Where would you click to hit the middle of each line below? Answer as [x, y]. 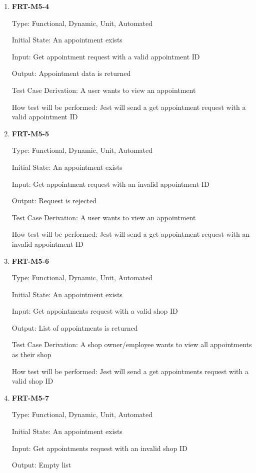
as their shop [31, 354]
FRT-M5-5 [30, 133]
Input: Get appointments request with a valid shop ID [95, 311]
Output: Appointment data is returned [71, 73]
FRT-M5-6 [30, 260]
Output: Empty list [41, 465]
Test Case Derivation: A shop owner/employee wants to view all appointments [132, 344]
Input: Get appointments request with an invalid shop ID [99, 448]
